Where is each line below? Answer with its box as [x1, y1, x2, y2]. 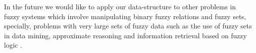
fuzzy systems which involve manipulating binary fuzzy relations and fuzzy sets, [4, 11, 246, 21]
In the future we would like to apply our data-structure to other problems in [4, 1, 236, 11]
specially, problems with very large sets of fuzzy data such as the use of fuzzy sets [4, 21, 252, 31]
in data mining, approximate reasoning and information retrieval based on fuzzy [4, 30, 247, 40]
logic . [4, 40, 22, 50]
